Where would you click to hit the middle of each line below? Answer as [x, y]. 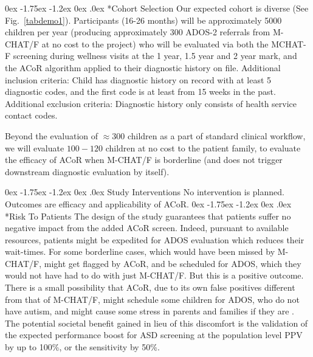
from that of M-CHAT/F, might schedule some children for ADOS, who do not [152, 299]
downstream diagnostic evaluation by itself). [87, 171]
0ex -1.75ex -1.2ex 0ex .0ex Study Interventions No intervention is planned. [145, 192]
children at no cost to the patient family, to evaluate [203, 147]
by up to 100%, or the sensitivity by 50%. [82, 347]
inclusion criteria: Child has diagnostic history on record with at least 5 [138, 79]
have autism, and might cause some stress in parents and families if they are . [150, 311]
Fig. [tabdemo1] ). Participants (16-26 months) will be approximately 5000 [143, 20]
